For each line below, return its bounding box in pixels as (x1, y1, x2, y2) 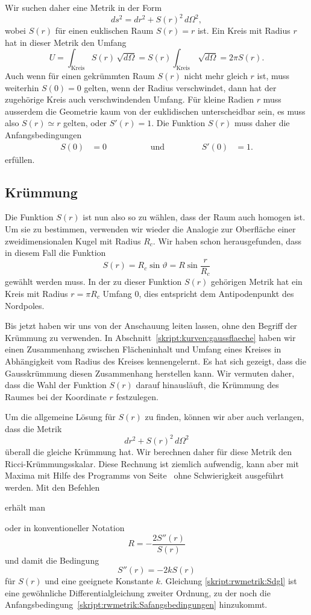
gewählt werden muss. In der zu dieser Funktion (5, 275, 182, 288)
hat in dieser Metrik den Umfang (5, 36, 127, 48)
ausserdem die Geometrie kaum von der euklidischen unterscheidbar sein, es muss (5, 104, 306, 117)
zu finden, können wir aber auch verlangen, (145, 410, 304, 423)
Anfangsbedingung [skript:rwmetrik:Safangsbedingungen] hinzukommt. (5, 598, 268, 611)
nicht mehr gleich (184, 69, 248, 82)
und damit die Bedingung (5, 553, 99, 566)
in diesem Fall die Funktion (5, 246, 106, 259)
